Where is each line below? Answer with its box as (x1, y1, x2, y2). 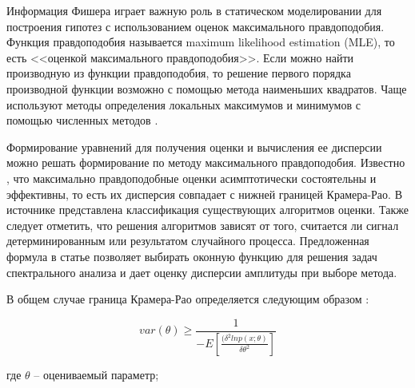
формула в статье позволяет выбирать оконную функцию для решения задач (6, 247, 377, 264)
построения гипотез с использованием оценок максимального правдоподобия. (6, 18, 385, 34)
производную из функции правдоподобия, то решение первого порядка (6, 65, 351, 81)
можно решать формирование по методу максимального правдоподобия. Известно (6, 154, 405, 171)
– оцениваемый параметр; (34, 366, 159, 382)
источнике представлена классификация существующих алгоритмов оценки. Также (6, 201, 409, 218)
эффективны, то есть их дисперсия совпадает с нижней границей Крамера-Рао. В (6, 185, 402, 202)
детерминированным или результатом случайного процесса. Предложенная (6, 232, 369, 249)
